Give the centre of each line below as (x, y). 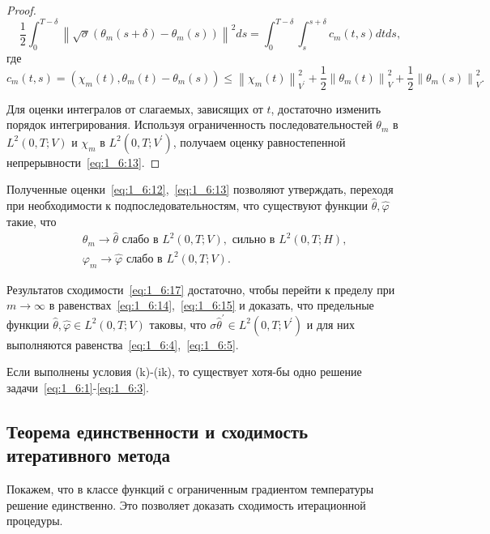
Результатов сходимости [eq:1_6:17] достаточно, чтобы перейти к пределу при (201, 289)
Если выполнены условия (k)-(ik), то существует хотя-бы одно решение (184, 372)
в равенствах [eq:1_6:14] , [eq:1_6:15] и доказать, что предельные (211, 305)
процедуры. (35, 521)
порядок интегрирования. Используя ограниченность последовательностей (190, 124)
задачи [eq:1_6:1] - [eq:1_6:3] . (78, 387)
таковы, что (178, 324)
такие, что (32, 221)
